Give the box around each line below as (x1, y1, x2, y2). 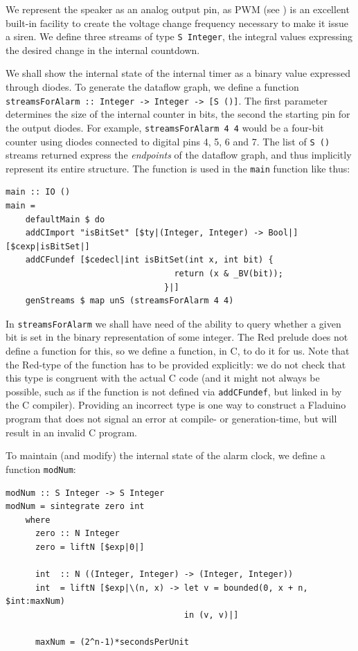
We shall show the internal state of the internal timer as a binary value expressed (6, 66, 351, 80)
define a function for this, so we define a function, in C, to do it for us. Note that (6, 344, 350, 358)
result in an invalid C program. (6, 425, 137, 439)
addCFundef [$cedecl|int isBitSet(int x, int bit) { (25, 255, 274, 265)
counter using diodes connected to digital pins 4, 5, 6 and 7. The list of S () (6, 134, 330, 148)
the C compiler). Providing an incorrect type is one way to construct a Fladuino (6, 398, 346, 412)
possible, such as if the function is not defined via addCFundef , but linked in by (6, 384, 342, 398)
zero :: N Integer (35, 528, 120, 539)
